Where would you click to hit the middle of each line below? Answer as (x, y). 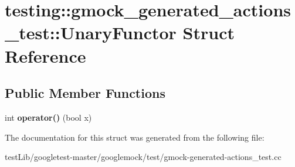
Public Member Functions (85, 93)
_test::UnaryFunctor (91, 33)
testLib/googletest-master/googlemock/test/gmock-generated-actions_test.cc (143, 157)
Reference (45, 55)
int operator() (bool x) (48, 117)
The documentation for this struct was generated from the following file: (135, 137)
